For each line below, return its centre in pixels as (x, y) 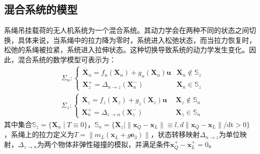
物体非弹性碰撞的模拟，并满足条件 (114, 144)
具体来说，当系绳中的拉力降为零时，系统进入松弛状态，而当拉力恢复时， (137, 40)
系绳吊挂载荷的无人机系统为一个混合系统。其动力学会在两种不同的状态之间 (126, 30)
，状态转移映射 (175, 134)
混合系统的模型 (41, 9)
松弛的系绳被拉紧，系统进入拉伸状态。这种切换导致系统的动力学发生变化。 (126, 50)
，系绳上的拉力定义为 (39, 134)
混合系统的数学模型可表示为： (67, 59)
